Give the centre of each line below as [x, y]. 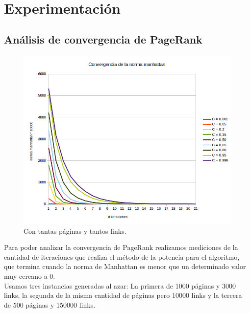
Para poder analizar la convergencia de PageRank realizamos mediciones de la [121, 247]
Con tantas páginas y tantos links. [75, 231]
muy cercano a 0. [30, 276]
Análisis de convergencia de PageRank [103, 39]
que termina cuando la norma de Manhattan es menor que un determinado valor [125, 266]
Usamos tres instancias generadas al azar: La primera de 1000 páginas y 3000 [120, 285]
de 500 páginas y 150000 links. [50, 304]
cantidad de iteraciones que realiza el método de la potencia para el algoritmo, [122, 257]
